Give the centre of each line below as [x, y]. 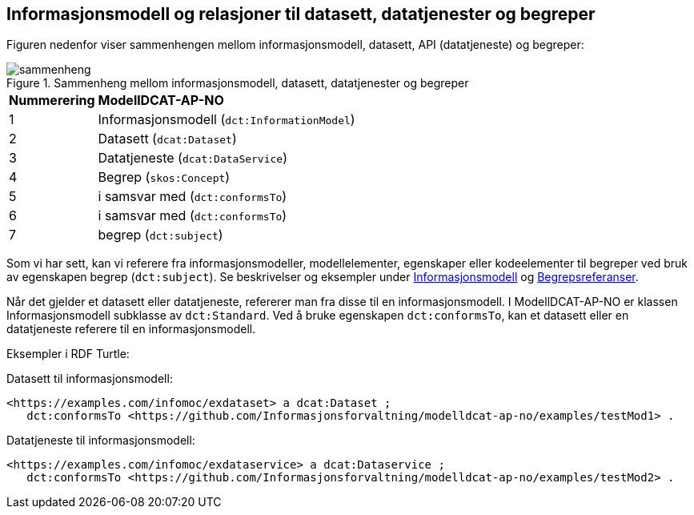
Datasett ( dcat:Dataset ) [167, 139]
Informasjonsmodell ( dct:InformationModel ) [227, 120]
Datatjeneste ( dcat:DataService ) [193, 158]
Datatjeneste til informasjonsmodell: [101, 441]
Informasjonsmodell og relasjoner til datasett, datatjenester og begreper [301, 14]
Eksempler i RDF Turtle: [68, 354]
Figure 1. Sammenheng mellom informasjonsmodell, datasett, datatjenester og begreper [238, 83]
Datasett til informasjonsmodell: [90, 379]
